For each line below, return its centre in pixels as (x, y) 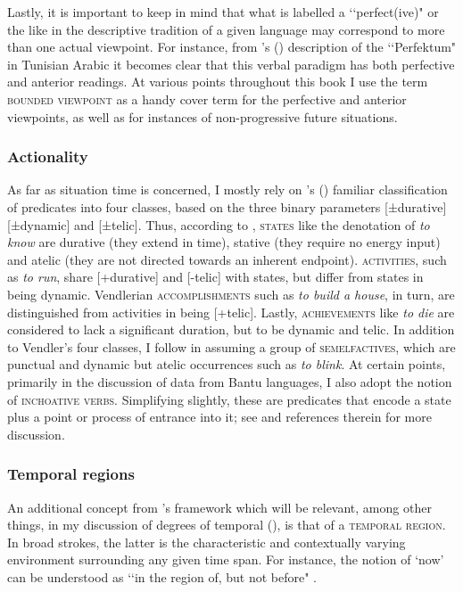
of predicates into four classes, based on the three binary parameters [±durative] (227, 206)
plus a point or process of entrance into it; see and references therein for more (219, 417)
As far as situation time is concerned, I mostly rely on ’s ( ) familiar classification (227, 189)
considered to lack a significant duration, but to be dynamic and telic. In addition (231, 329)
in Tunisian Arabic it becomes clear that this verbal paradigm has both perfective (231, 64)
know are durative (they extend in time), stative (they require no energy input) (224, 242)
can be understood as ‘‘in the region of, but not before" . (162, 576)
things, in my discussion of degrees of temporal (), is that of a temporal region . (227, 525)
